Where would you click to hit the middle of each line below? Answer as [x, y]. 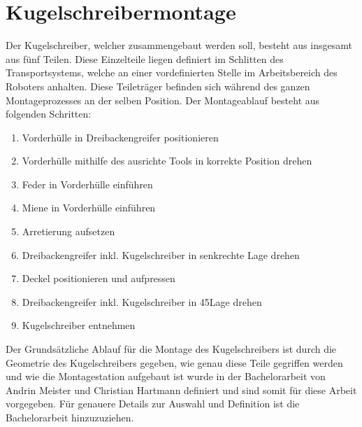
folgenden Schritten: [49, 114]
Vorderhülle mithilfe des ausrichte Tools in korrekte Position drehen [167, 161]
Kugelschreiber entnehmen [79, 325]
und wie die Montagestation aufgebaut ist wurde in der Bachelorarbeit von [166, 376]
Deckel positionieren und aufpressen [99, 278]
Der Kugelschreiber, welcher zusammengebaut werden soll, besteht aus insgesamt [179, 45]
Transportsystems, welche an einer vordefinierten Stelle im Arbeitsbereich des [172, 72]
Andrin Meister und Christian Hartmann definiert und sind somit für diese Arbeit [181, 390]
